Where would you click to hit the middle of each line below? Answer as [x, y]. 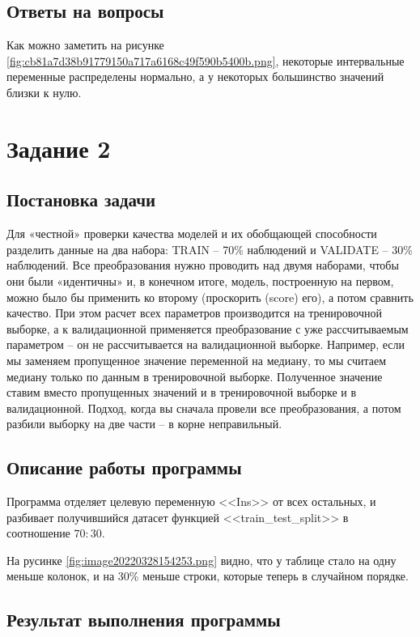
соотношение [38, 533]
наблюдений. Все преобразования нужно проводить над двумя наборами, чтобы [203, 265]
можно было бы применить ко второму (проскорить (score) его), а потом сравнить [210, 297]
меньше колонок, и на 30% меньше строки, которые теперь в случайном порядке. [208, 576]
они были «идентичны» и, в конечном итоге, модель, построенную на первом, [200, 280]
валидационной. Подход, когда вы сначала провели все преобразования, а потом [204, 408]
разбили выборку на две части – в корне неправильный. [144, 424]
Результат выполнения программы [144, 620]
